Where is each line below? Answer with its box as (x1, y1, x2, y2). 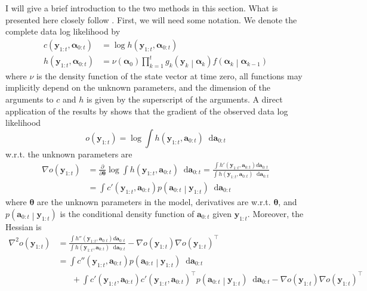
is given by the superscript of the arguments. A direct (86, 92, 283, 105)
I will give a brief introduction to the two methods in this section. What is (5, 2, 278, 14)
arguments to (5, 92, 54, 105)
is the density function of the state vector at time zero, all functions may (36, 69, 303, 82)
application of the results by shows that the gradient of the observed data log (5, 104, 288, 117)
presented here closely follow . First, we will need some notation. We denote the (5, 13, 297, 26)
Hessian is (5, 221, 42, 233)
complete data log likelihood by (5, 25, 121, 38)
